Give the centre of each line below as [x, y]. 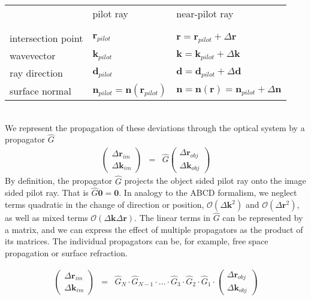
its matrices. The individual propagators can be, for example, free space [137, 241]
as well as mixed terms [46, 218]
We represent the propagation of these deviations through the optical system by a [155, 127]
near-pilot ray [205, 13]
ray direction [36, 73]
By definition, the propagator [59, 181]
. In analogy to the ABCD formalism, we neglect [208, 193]
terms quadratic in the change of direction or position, [105, 204]
